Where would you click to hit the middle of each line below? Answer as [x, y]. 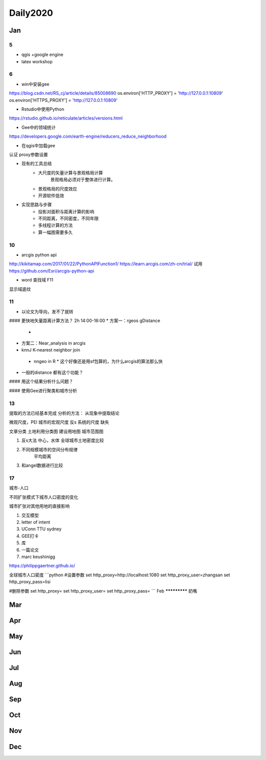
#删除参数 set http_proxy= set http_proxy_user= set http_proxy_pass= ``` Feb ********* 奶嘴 [103, 591]
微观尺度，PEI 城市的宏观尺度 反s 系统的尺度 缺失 [59, 422]
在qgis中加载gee [38, 145]
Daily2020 [31, 13]
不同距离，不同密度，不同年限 [68, 219]
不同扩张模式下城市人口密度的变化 [44, 497]
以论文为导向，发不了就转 [47, 312]
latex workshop [37, 61]
